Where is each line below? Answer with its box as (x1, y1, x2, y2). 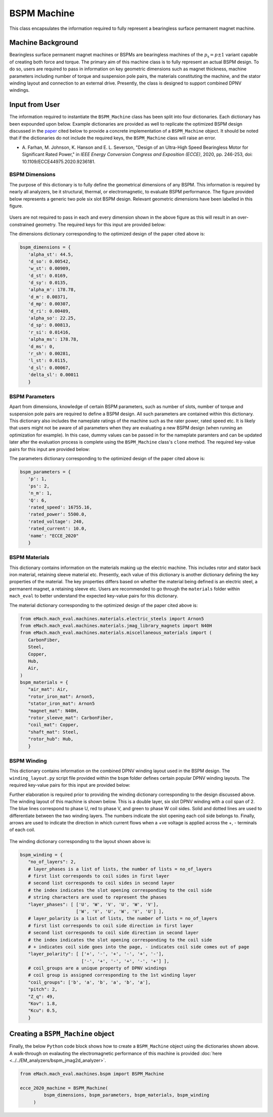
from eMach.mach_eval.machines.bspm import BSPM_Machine (20, 1071, 164, 1077)
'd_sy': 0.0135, (28, 280, 68, 286)
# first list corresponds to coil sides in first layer (28, 873, 169, 879)
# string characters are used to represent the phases (28, 894, 167, 900)
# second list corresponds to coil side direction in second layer (28, 930, 199, 936)
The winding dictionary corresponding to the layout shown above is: (9, 838, 151, 844)
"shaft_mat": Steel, (28, 729, 79, 735)
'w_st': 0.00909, (28, 266, 71, 271)
